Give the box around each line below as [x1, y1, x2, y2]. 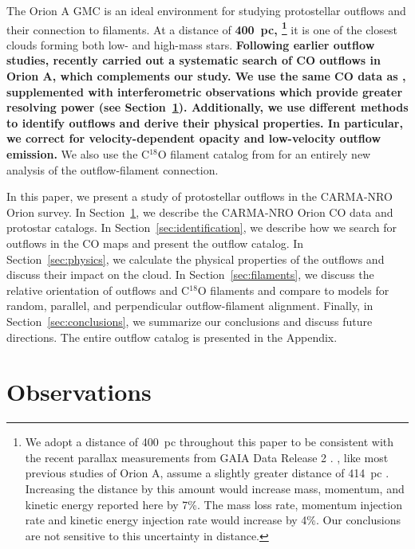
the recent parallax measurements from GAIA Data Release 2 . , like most [25, 449, 389, 465]
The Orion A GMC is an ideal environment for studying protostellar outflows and [6, 2, 406, 18]
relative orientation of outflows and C [6, 281, 190, 298]
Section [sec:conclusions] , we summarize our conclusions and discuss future [6, 312, 373, 329]
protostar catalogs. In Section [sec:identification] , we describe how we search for [6, 219, 397, 236]
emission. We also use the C [6, 146, 150, 162]
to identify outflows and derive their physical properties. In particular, [6, 114, 403, 131]
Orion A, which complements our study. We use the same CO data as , [6, 68, 406, 84]
